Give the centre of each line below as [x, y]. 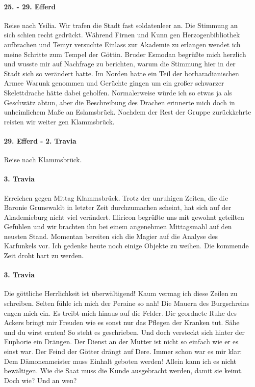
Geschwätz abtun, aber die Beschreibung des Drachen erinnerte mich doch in [120, 102]
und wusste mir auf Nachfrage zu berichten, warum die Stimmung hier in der [120, 64]
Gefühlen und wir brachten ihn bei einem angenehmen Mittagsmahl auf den [118, 226]
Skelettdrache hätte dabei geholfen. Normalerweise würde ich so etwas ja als [118, 92]
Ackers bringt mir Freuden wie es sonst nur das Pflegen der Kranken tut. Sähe [122, 322]
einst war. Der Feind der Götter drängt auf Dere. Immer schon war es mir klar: [123, 351]
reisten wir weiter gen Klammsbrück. [59, 121]
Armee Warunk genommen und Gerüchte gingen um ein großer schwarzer [114, 83]
